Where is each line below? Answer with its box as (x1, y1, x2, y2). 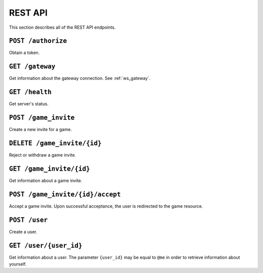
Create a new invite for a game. (9, 127, 72, 133)
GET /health (9, 88, 52, 96)
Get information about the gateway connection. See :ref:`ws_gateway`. (9, 76, 150, 81)
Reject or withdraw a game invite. (9, 152, 76, 158)
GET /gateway (9, 62, 56, 71)
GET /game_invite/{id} (9, 165, 90, 173)
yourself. (9, 261, 27, 267)
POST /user (9, 216, 48, 224)
